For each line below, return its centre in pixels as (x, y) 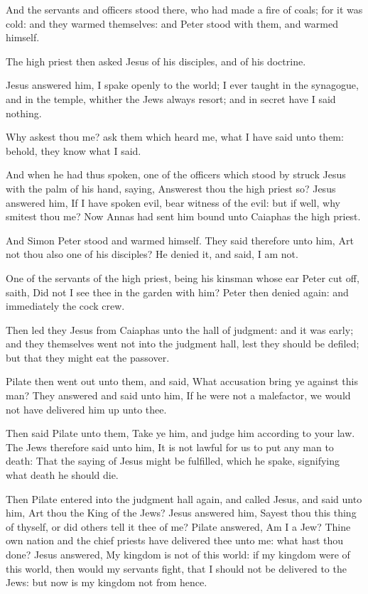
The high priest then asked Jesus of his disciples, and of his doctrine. (156, 61)
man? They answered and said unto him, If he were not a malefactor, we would (178, 395)
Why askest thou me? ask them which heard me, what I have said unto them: (175, 137)
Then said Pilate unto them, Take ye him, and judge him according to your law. (180, 433)
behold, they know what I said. (74, 150)
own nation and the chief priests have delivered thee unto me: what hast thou (175, 540)
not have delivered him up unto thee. (86, 409)
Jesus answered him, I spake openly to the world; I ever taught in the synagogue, (182, 85)
